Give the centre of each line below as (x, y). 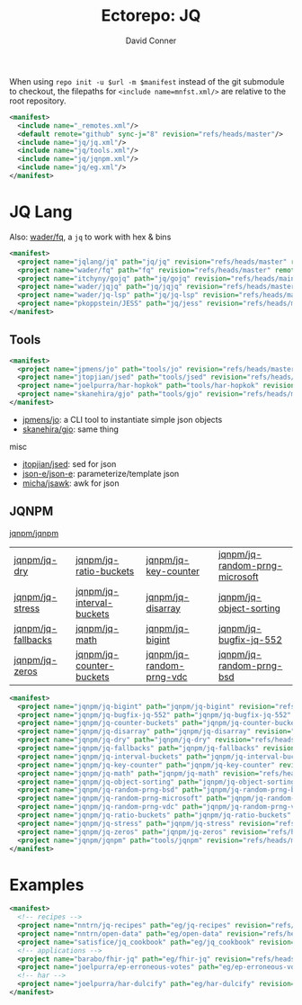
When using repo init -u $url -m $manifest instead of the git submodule (147, 81)
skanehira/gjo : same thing (71, 429)
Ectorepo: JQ (151, 16)
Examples (47, 885)
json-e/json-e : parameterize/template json (101, 473)
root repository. (38, 101)
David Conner (151, 40)
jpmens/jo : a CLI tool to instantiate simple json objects (122, 419)
